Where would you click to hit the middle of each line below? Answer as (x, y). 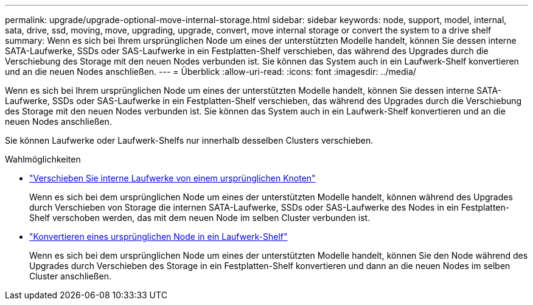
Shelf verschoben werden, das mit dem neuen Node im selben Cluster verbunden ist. (200, 218)
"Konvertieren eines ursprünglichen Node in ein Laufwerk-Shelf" (159, 237)
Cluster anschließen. (70, 276)
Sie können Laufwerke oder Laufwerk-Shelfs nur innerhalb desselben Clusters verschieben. (189, 140)
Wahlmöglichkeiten (43, 159)
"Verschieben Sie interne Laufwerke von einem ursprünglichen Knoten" (172, 178)
